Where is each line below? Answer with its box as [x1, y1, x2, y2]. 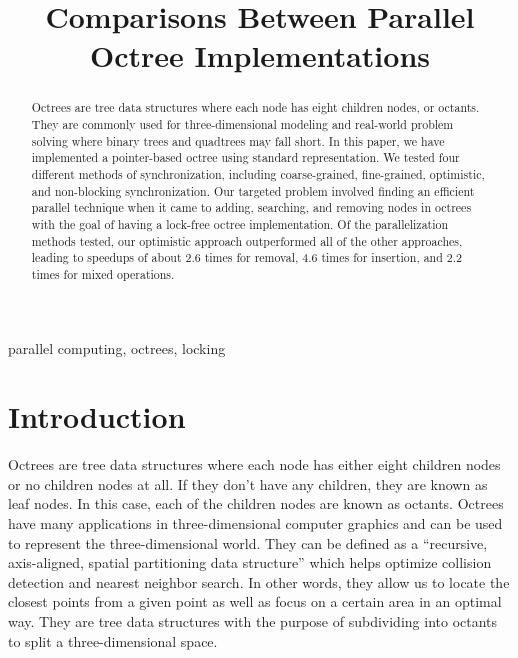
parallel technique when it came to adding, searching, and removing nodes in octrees [31, 199, 472, 216]
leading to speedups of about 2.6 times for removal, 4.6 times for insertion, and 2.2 [31, 249, 462, 266]
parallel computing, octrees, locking [8, 337, 226, 358]
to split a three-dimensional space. [8, 630, 218, 651]
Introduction [8, 396, 186, 437]
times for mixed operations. [31, 265, 175, 282]
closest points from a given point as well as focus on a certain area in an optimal [8, 591, 502, 612]
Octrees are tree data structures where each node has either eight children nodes [8, 454, 501, 475]
